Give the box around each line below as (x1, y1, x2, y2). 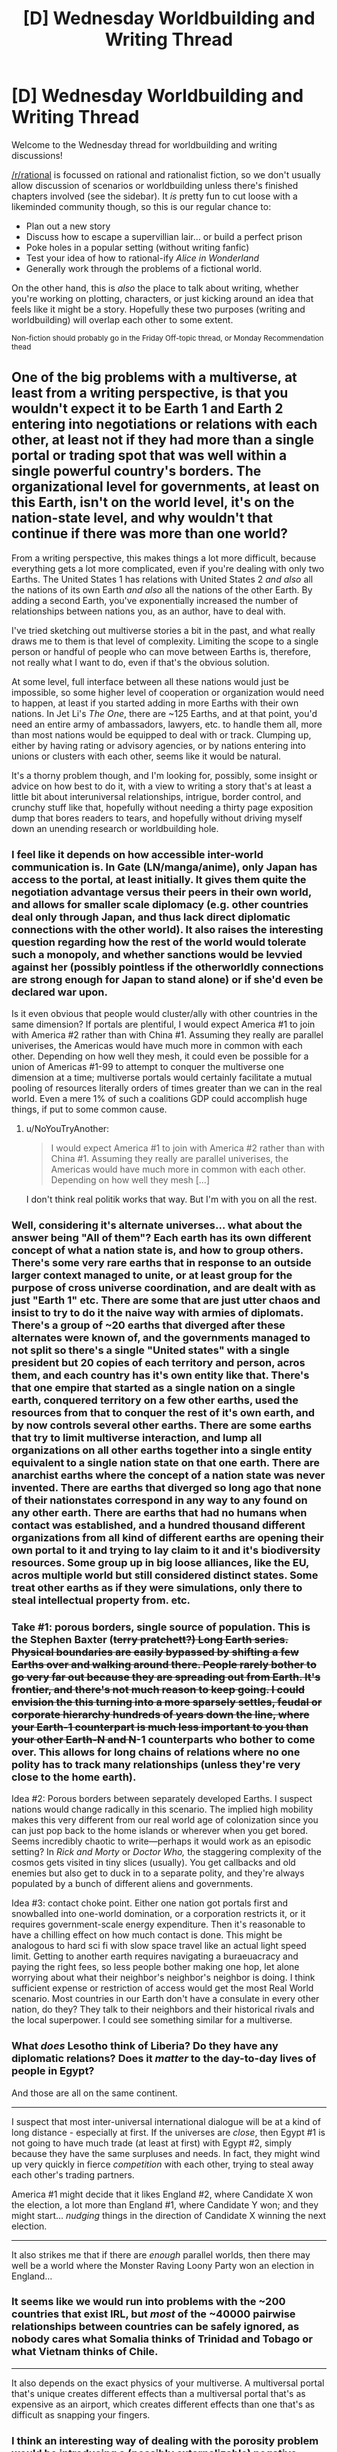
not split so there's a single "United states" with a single (11, 1343, 290, 1357)
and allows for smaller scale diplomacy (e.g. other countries (11, 897, 309, 911)
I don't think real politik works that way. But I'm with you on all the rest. (25, 1193, 318, 1206)
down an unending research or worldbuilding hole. (11, 822, 219, 834)
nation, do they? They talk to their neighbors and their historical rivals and (11, 2003, 315, 2016)
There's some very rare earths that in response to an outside (11, 1255, 312, 1269)
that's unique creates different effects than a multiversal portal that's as (11, 2387, 306, 2399)
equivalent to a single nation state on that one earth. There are (11, 1455, 320, 1469)
